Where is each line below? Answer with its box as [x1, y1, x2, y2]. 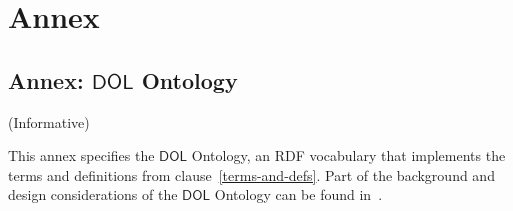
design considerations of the [8, 184, 178, 205]
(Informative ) [8, 111, 90, 132]
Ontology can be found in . [214, 184, 383, 205]
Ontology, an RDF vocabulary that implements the [191, 145, 506, 166]
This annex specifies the [8, 145, 155, 166]
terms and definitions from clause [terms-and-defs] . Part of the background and [8, 164, 495, 185]
